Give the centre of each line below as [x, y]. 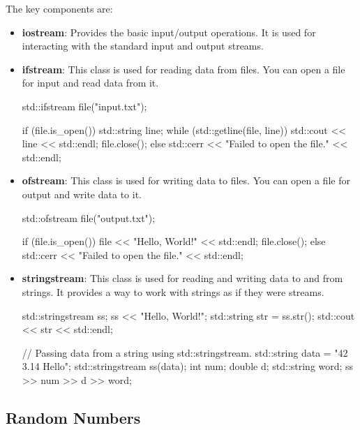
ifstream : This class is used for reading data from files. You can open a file [183, 69]
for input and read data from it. [90, 83]
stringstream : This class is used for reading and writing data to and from [182, 278]
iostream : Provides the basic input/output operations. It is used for [169, 32]
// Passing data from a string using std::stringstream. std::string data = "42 [185, 352]
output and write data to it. [82, 194]
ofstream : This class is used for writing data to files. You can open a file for [186, 180]
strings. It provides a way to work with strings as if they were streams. [173, 291]
